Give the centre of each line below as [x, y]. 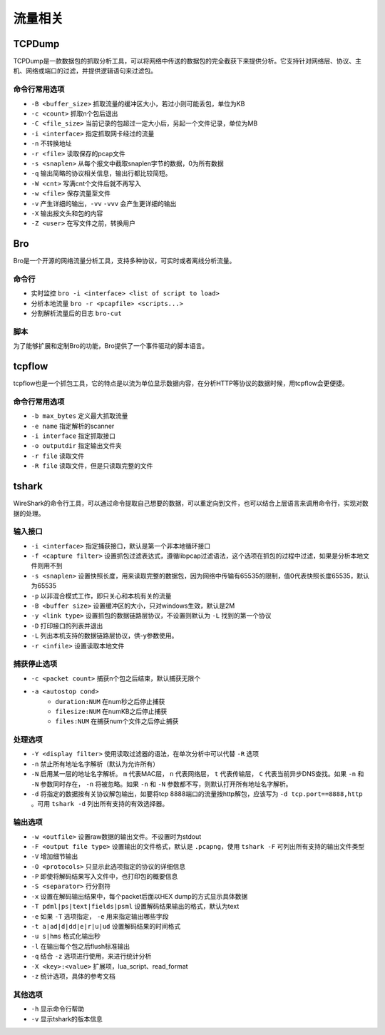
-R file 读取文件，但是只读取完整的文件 [92, 466]
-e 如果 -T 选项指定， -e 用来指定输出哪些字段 [100, 916]
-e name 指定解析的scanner [73, 426]
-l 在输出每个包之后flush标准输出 [81, 946]
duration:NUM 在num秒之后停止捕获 [110, 701]
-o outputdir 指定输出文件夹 [77, 446]
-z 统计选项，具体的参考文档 [73, 976]
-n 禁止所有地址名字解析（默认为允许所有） [95, 764]
